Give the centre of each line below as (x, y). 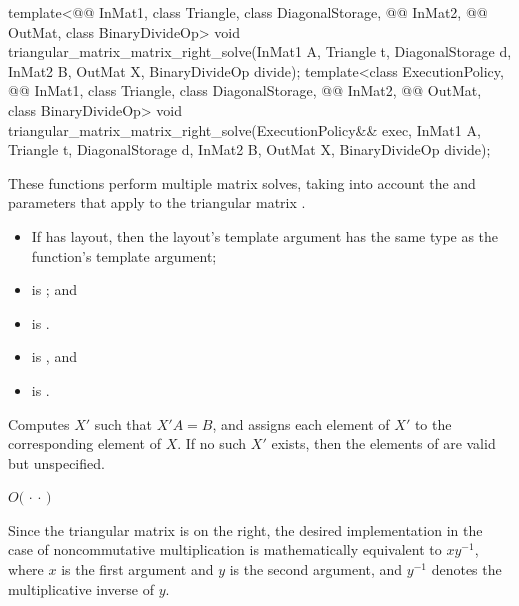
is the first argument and (137, 569)
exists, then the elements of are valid (383, 443)
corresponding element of (84, 443)
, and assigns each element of (301, 423)
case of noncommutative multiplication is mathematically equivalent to (225, 549)
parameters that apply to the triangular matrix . (157, 202)
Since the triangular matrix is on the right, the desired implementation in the (245, 529)
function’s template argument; (124, 255)
